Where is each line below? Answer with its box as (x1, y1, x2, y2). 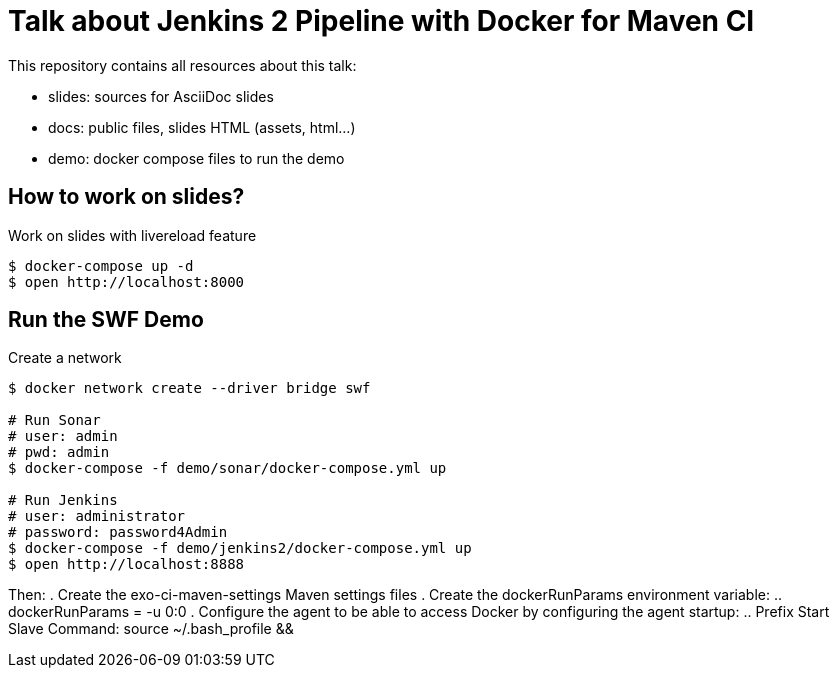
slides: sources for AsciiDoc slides (48, 87, 274, 105)
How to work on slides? (8, 184, 245, 210)
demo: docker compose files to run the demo (48, 149, 345, 167)
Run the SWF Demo (8, 307, 204, 333)
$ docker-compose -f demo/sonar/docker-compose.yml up (8, 460, 447, 477)
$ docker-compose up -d (8, 257, 194, 274)
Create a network (8, 349, 122, 367)
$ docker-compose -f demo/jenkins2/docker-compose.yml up (8, 540, 472, 557)
